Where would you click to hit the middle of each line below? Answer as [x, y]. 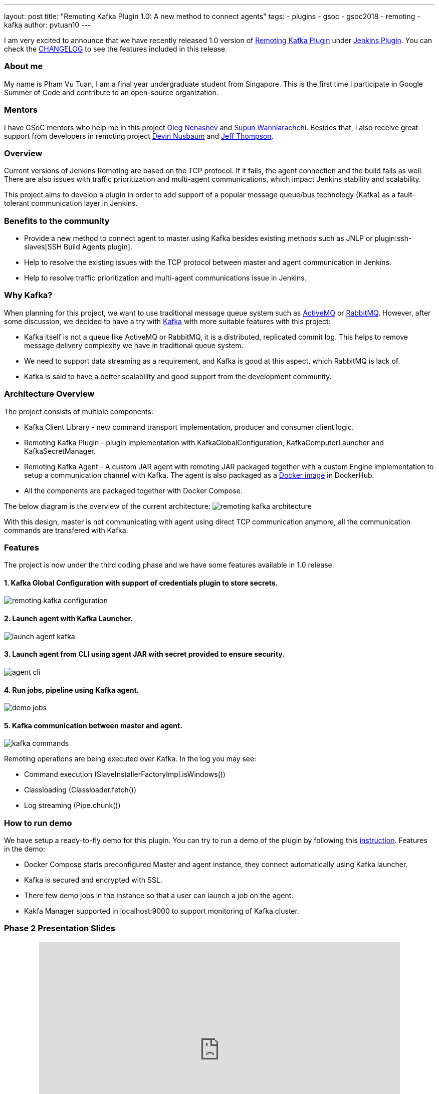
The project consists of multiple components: [79, 411]
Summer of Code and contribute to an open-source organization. [111, 92]
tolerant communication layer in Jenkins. [71, 203]
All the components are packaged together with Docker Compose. [133, 490]
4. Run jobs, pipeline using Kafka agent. [72, 690]
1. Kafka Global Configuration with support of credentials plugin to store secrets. [141, 583]
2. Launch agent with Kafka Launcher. [69, 619]
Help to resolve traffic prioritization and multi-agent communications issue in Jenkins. [165, 278]
